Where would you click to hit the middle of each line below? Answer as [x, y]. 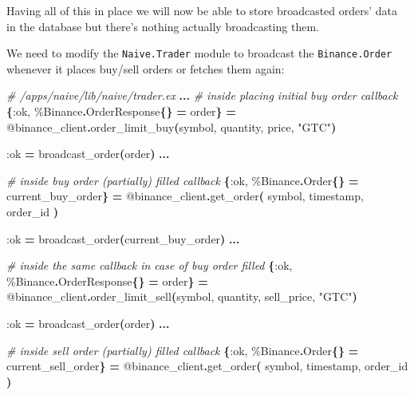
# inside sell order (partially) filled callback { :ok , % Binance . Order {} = [183, 350]
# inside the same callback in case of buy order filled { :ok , [150, 265]
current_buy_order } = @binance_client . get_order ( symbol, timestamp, [185, 196]
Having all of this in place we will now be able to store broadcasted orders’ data [202, 10]
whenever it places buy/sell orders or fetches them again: [146, 68]
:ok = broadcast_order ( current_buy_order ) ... [123, 238]
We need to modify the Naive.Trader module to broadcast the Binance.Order [199, 53]
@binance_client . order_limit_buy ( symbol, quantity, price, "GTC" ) [172, 126]
